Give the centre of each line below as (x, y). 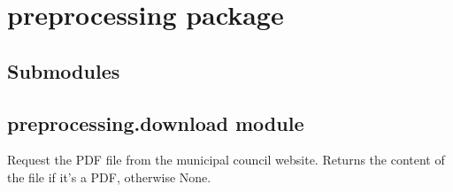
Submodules (64, 70)
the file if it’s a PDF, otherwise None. (109, 177)
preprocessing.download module (156, 123)
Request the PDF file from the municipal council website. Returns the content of (226, 160)
